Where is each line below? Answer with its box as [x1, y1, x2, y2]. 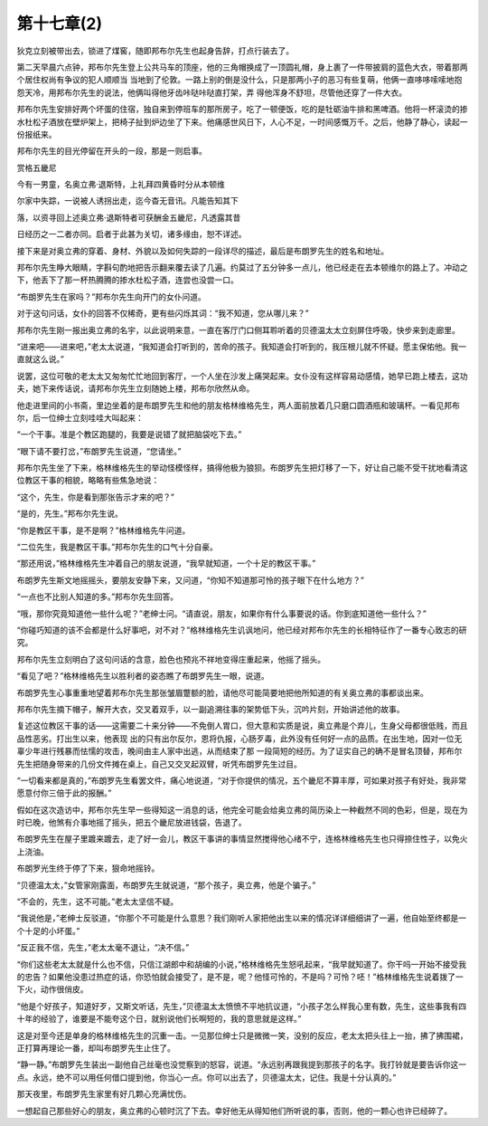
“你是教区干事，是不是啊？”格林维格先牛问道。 [16, 525, 191, 536]
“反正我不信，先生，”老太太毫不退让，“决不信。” [16, 942, 190, 953]
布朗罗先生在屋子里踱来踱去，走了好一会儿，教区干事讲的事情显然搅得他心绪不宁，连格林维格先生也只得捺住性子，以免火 [16, 834, 468, 844]
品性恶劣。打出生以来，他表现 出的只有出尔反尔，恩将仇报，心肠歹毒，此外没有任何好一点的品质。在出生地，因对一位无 [16, 733, 463, 744]
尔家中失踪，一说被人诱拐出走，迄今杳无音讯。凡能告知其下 [16, 196, 239, 206]
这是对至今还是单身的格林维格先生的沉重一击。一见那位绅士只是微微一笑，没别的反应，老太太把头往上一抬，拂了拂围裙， [16, 1030, 468, 1041]
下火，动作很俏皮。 [16, 984, 89, 995]
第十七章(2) [16, 14, 103, 33]
